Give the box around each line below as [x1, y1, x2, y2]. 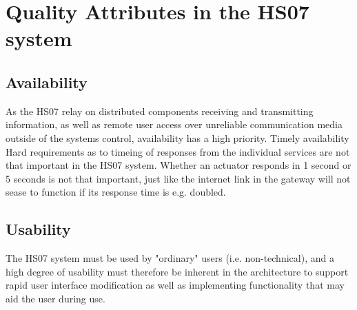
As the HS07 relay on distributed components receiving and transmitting [6, 103, 314, 118]
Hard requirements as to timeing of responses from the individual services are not [6, 144, 350, 158]
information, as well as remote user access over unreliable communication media [6, 117, 343, 132]
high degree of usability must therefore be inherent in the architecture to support [6, 264, 349, 278]
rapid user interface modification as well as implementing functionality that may [6, 278, 345, 292]
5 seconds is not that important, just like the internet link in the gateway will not [6, 171, 351, 185]
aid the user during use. [6, 291, 105, 305]
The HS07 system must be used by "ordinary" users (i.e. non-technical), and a [6, 251, 334, 265]
